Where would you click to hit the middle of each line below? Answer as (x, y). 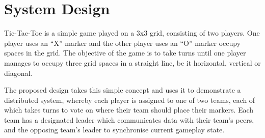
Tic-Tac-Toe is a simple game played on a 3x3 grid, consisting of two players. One (132, 33)
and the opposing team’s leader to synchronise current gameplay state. (114, 130)
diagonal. (18, 73)
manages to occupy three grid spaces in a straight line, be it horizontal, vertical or (132, 62)
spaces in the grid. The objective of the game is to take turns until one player (125, 53)
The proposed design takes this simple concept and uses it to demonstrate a (123, 90)
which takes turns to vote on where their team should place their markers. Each (129, 110)
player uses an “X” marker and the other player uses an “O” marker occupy (123, 43)
